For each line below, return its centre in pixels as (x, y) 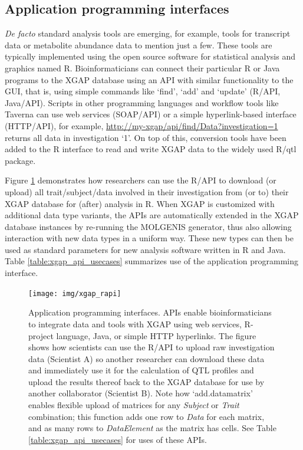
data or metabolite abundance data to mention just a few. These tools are (139, 45)
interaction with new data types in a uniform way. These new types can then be (149, 238)
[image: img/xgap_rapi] (75, 293)
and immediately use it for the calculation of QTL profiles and (141, 370)
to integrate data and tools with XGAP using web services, (135, 323)
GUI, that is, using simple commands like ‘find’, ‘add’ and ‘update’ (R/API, (143, 91)
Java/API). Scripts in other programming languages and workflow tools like (142, 102)
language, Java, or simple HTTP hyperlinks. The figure (156, 335)
